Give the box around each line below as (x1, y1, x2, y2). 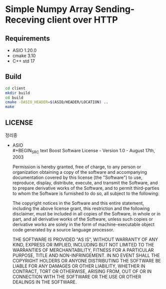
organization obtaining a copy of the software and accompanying (12, 169, 147, 175)
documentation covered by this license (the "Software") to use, (12, 174, 142, 180)
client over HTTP (46, 14, 118, 26)
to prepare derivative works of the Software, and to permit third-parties (12, 185, 159, 191)
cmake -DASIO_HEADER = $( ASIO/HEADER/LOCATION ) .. (5, 100, 108, 105)
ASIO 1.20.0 (12, 48, 37, 53)
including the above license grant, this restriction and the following (12, 205, 150, 211)
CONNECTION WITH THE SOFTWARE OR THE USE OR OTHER (12, 273, 141, 279)
